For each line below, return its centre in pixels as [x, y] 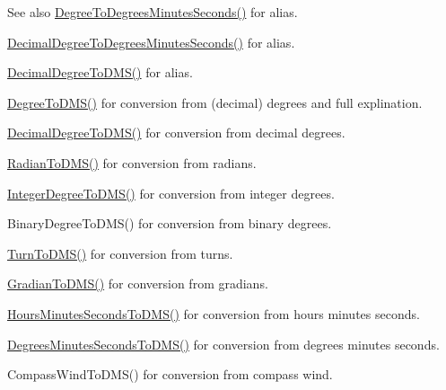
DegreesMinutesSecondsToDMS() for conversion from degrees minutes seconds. [223, 344]
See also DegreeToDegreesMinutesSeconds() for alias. [153, 12]
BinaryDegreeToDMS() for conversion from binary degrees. [170, 223]
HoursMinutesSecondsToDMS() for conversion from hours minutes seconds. [214, 313]
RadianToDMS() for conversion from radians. [132, 162]
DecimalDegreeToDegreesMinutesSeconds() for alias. [151, 42]
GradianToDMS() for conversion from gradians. [138, 284]
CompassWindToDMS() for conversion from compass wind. [170, 374]
